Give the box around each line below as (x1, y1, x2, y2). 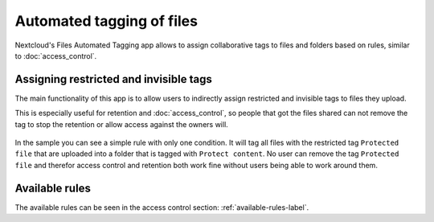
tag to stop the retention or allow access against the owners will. (14, 119, 228, 129)
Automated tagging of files (14, 12, 199, 30)
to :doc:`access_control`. (14, 51, 97, 60)
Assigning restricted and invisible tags (14, 72, 212, 86)
